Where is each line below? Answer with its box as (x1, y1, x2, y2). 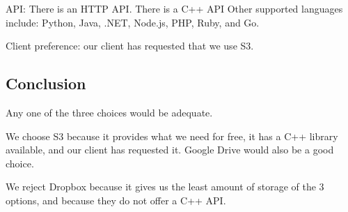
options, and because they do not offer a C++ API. (6, 192, 226, 207)
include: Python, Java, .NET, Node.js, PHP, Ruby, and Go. (6, 15, 260, 29)
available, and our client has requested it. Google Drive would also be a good (6, 142, 334, 157)
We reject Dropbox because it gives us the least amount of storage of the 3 (6, 179, 324, 194)
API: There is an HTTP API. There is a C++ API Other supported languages (6, 1, 343, 15)
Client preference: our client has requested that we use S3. (6, 38, 254, 53)
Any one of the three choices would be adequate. (6, 105, 213, 119)
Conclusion (6, 73, 86, 94)
